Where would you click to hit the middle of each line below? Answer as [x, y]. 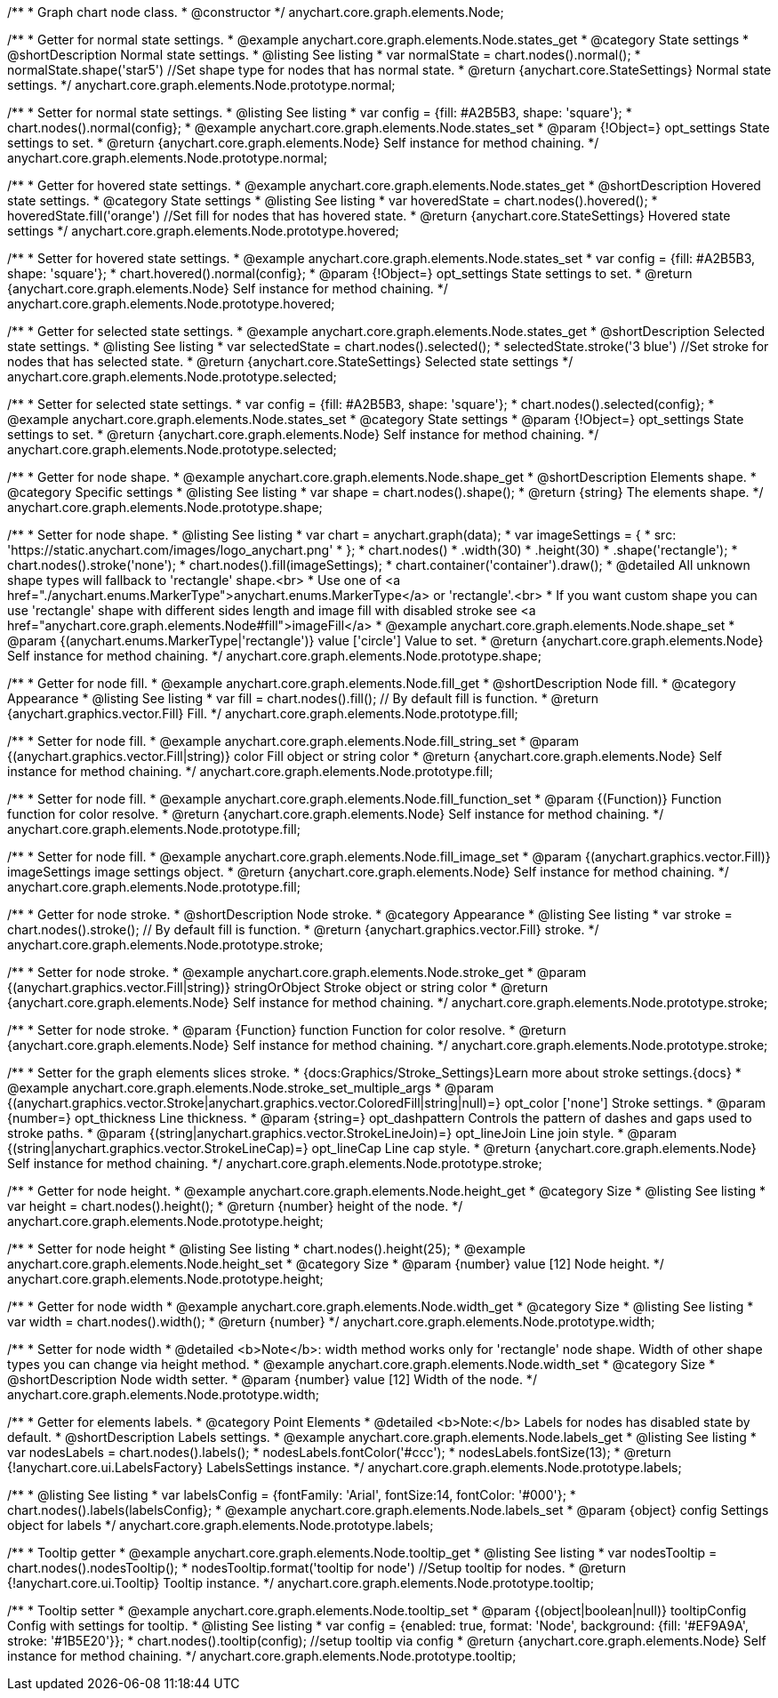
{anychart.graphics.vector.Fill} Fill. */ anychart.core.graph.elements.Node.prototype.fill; [263, 713]
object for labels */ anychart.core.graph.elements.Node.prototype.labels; [221, 1525]
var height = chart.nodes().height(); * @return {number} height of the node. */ [235, 1206]
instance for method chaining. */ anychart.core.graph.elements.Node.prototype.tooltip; [262, 1656]
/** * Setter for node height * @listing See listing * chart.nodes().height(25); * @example [266, 1249]
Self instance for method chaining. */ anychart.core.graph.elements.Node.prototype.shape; [274, 656]
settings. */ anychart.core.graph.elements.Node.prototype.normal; [201, 85]
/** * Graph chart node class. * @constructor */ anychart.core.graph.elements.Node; [256, 12]
